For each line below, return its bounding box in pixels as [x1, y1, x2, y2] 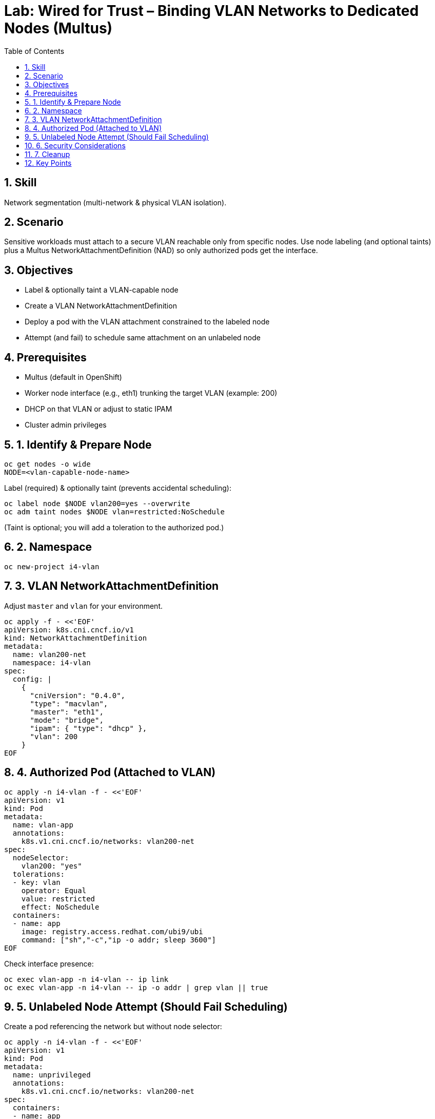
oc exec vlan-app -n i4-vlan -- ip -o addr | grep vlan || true [4, 983, 268, 992]
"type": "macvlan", [30, 699, 108, 708]
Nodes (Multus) [4, 20, 113, 37]
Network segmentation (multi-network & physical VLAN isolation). [4, 198, 227, 207]
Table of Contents [4, 46, 65, 55]
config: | [12, 674, 52, 683]
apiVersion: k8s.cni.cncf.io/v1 [4, 625, 134, 634]
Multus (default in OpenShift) [25, 373, 122, 382]
